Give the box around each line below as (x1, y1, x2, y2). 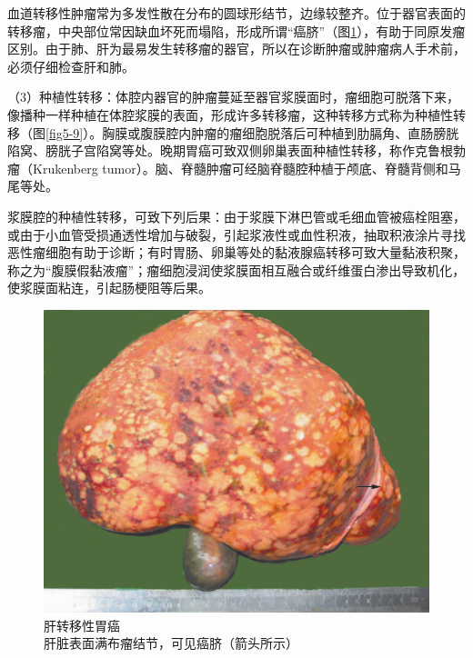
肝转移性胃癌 (44, 615, 120, 634)
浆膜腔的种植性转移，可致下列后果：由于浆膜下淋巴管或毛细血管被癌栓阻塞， (7, 206, 466, 225)
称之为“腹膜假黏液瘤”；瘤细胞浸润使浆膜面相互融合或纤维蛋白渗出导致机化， (7, 260, 466, 279)
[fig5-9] (45, 123, 84, 142)
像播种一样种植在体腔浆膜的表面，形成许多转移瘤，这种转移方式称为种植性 (7, 105, 453, 124)
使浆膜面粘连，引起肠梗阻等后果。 (7, 278, 211, 297)
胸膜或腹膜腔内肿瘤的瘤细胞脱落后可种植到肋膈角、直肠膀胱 (102, 123, 459, 142)
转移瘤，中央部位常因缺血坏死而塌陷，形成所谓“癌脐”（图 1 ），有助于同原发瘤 (7, 21, 466, 40)
